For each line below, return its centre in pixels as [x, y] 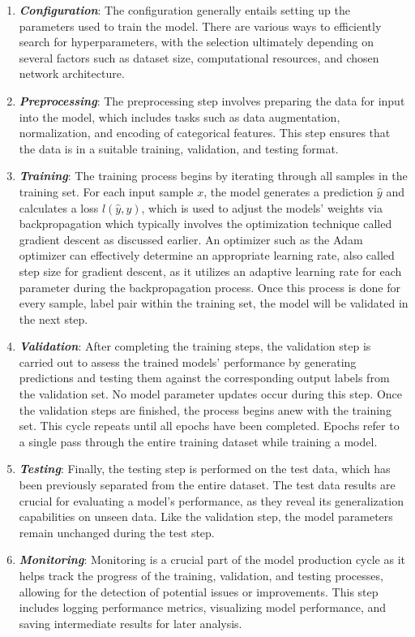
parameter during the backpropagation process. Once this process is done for [210, 287]
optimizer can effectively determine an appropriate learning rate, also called [207, 255]
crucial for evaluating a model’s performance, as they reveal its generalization [211, 500]
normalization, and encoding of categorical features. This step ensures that [205, 133]
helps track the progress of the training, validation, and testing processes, [201, 575]
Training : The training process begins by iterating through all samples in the [213, 176]
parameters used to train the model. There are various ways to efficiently [200, 26]
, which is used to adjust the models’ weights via [262, 207]
